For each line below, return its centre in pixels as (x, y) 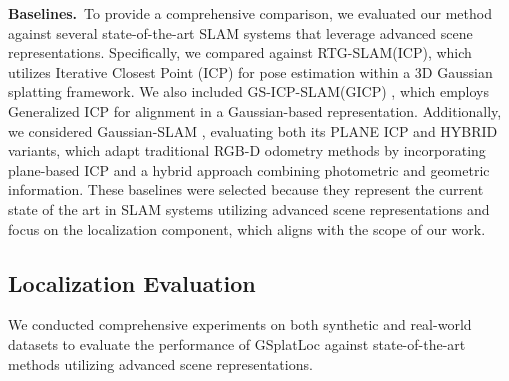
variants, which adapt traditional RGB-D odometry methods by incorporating (247, 150)
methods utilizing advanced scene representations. (160, 363)
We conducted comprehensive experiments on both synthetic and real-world (240, 324)
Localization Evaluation (132, 282)
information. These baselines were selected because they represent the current (246, 189)
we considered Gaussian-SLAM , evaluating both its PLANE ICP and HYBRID (253, 130)
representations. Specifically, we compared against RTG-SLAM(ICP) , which (240, 52)
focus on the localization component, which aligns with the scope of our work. (247, 228)
